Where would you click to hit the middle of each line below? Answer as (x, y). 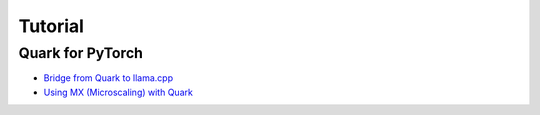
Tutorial (51, 26)
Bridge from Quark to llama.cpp (108, 78)
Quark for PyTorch (81, 53)
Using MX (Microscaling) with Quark (118, 92)
